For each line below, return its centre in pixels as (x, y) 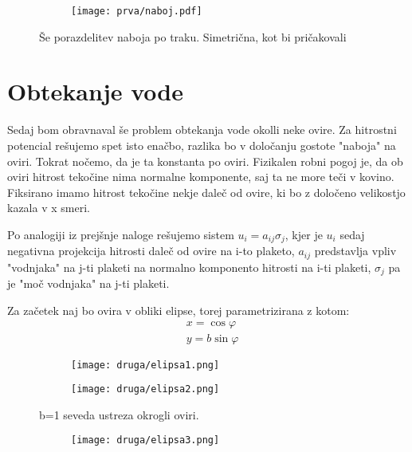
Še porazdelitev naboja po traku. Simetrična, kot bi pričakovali (193, 36)
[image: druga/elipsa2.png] (145, 389)
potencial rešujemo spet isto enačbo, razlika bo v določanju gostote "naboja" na (202, 145)
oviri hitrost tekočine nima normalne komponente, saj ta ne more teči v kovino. (201, 177)
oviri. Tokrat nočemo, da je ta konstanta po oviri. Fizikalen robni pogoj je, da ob (205, 161)
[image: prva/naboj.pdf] (137, 11)
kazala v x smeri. (49, 208)
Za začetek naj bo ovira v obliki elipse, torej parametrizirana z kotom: (179, 310)
